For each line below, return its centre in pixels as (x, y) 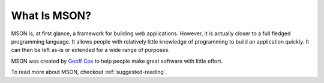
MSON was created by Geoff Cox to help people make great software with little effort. (117, 61)
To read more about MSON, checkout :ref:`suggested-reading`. (89, 72)
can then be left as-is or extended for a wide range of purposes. (91, 50)
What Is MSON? (51, 16)
